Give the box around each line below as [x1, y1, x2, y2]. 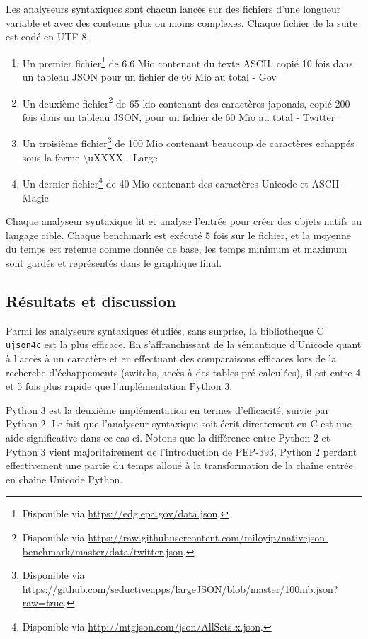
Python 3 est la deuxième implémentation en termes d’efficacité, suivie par [6, 402, 330, 417]
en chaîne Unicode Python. [6, 471, 123, 486]
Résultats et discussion [6, 289, 176, 311]
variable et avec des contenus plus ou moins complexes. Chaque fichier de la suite [6, 15, 358, 30]
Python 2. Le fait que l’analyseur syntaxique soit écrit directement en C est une [6, 416, 352, 431]
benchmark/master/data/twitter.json [22, 543, 183, 558]
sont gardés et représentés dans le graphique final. [6, 255, 222, 270]
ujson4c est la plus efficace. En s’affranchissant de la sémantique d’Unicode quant [6, 337, 362, 352]
